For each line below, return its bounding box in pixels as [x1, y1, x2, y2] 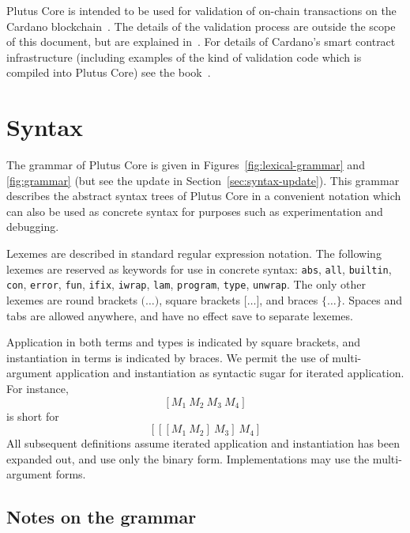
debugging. [6, 218, 59, 235]
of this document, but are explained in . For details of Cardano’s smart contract [6, 33, 396, 50]
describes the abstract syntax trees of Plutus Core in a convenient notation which [6, 187, 401, 204]
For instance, [6, 380, 69, 396]
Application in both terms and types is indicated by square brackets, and [6, 334, 361, 350]
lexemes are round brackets [6, 291, 137, 308]
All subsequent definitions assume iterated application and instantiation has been [6, 435, 401, 452]
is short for [6, 407, 59, 424]
